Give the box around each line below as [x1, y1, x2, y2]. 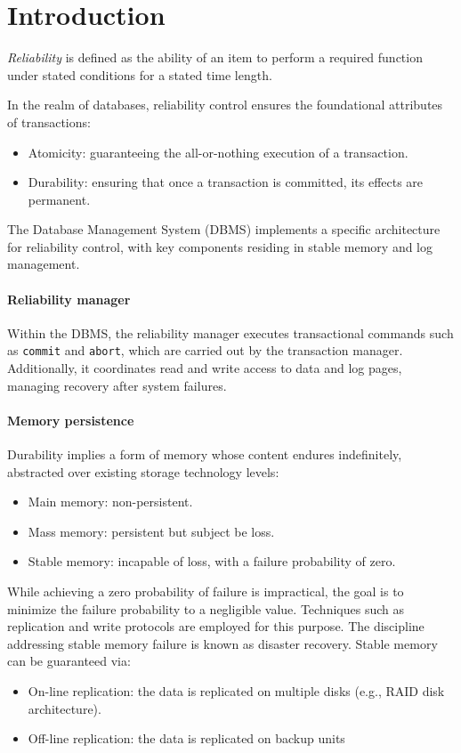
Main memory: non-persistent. [28, 492, 193, 511]
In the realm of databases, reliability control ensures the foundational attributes [7, 95, 443, 114]
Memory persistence [7, 410, 134, 429]
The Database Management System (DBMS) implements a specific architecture [7, 220, 441, 239]
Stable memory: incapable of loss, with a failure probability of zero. [28, 552, 396, 571]
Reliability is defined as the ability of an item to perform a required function [7, 48, 423, 67]
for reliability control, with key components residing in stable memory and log [7, 237, 433, 255]
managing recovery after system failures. [7, 376, 227, 394]
